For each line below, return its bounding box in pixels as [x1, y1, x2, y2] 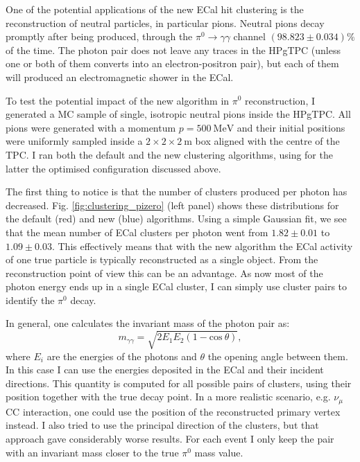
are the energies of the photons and [46, 348, 197, 363]
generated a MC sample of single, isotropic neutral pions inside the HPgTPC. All [6, 107, 351, 121]
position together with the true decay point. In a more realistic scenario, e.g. [6, 389, 331, 404]
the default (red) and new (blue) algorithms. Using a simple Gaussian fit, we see [6, 211, 347, 226]
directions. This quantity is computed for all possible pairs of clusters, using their [6, 375, 352, 390]
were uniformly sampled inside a [6, 134, 143, 148]
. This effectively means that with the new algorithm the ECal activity [51, 238, 353, 253]
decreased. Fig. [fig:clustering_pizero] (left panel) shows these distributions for [6, 197, 339, 212]
